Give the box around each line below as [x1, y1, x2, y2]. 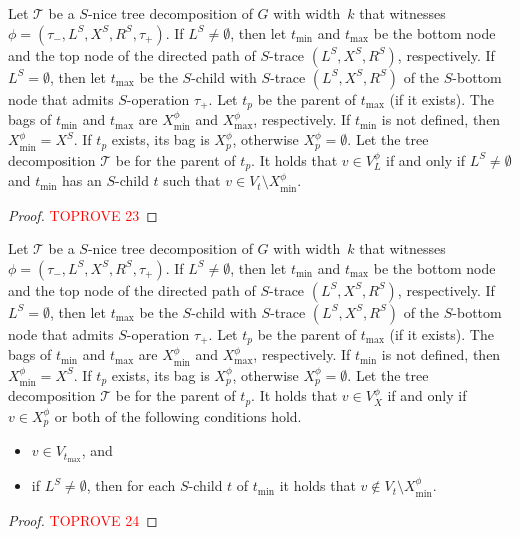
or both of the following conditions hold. [54, 405, 302, 426]
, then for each [86, 475, 176, 496]
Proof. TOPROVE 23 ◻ [8, 204, 158, 225]
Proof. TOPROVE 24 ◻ [8, 509, 158, 530]
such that [163, 170, 221, 191]
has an [62, 170, 102, 191]
